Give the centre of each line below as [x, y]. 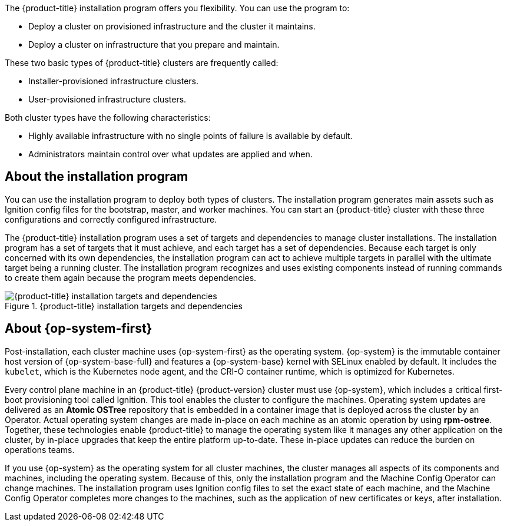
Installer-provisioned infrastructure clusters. [113, 81]
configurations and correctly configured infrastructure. [111, 219]
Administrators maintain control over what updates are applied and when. [170, 154]
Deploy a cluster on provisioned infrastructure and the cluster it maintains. [172, 26]
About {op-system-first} [79, 329]
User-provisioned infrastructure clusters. [107, 99]
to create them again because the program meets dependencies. [131, 277]
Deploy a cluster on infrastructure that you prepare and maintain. [154, 44]
